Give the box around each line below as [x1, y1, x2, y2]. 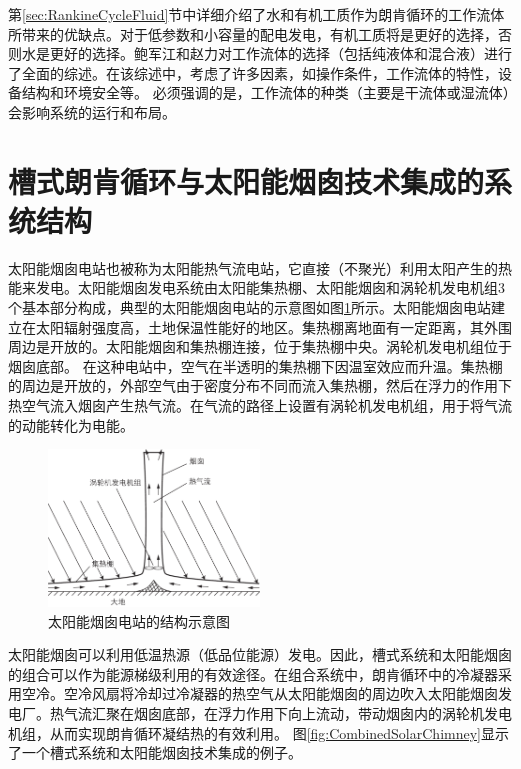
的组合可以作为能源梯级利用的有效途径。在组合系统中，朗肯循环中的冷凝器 [8, 663, 498, 684]
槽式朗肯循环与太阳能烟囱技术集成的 [8, 160, 485, 201]
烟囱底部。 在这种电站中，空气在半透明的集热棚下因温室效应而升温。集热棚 [8, 355, 503, 376]
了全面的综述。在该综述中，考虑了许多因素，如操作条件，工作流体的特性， [8, 62, 498, 83]
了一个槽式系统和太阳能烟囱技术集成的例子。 [8, 742, 302, 763]
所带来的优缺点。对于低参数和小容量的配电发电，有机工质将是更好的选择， [8, 23, 498, 44]
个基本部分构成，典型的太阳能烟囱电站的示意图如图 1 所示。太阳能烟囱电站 [8, 297, 491, 318]
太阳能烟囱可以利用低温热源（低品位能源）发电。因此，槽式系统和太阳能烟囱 [8, 644, 512, 665]
